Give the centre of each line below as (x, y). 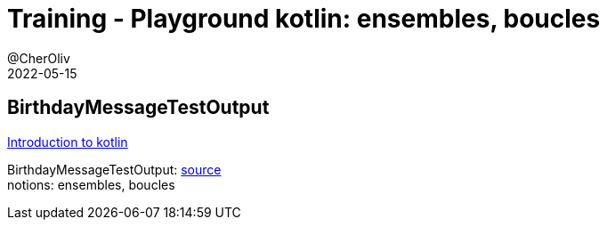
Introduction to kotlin (68, 142)
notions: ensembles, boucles (91, 184)
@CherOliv (39, 58)
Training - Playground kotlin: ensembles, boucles (304, 19)
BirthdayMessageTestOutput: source (114, 169)
